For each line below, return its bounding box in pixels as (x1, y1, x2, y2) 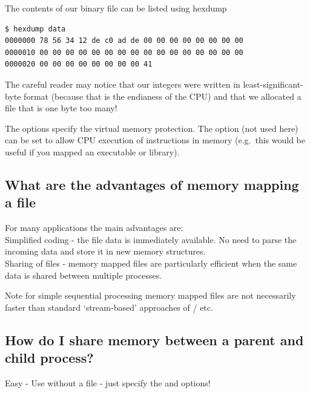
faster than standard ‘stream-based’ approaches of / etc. (5, 300, 213, 313)
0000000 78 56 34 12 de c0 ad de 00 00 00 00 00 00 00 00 (5, 36, 243, 45)
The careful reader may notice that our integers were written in (5, 77, 240, 90)
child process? (5, 348, 94, 367)
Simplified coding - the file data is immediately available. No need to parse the (5, 233, 297, 245)
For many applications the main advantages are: (5, 221, 183, 234)
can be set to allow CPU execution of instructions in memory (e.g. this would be (5, 134, 306, 146)
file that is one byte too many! (5, 102, 117, 114)
